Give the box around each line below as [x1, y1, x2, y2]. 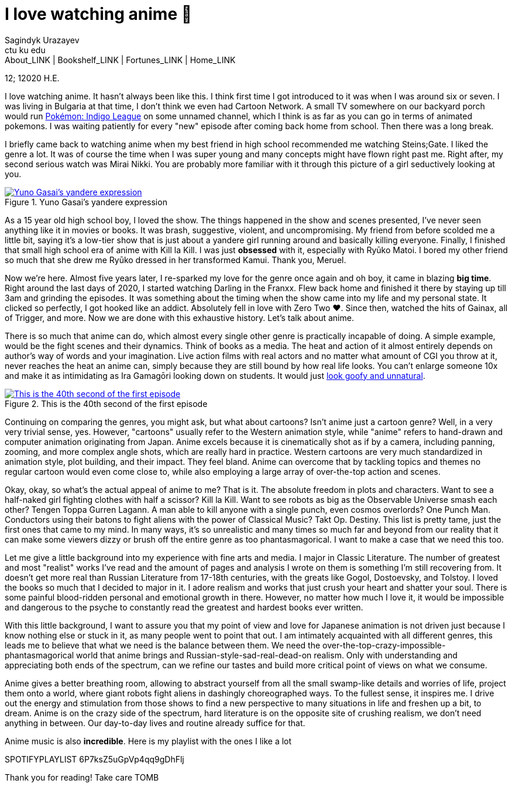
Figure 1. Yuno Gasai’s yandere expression [5, 196, 167, 207]
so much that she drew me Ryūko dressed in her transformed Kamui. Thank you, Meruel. [5, 254, 346, 265]
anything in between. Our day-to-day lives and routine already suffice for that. [5, 717, 305, 728]
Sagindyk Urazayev [5, 34, 80, 45]
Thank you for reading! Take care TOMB [5, 772, 159, 782]
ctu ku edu [5, 44, 46, 55]
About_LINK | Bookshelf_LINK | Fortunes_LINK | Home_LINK [5, 54, 236, 65]
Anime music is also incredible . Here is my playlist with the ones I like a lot [5, 736, 292, 746]
